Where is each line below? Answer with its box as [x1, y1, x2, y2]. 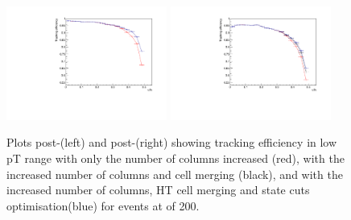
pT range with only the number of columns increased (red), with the [6, 150, 345, 167]
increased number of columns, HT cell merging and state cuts [6, 181, 310, 198]
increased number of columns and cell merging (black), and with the [6, 165, 343, 182]
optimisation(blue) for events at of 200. [6, 197, 200, 214]
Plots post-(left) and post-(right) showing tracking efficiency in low [6, 134, 337, 151]
